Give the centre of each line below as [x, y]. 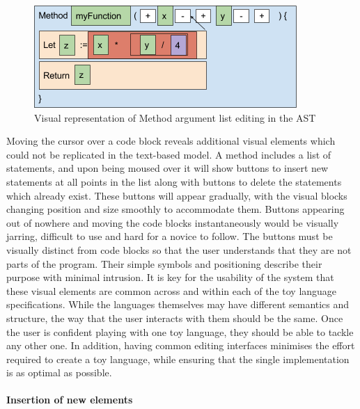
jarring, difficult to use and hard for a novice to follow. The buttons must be [170, 236]
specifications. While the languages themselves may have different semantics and [178, 304]
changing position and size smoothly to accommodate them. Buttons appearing [175, 209]
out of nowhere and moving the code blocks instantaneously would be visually [173, 222]
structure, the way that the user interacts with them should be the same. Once [175, 318]
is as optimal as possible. [59, 372]
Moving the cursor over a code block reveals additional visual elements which [171, 141]
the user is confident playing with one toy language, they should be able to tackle [180, 331]
